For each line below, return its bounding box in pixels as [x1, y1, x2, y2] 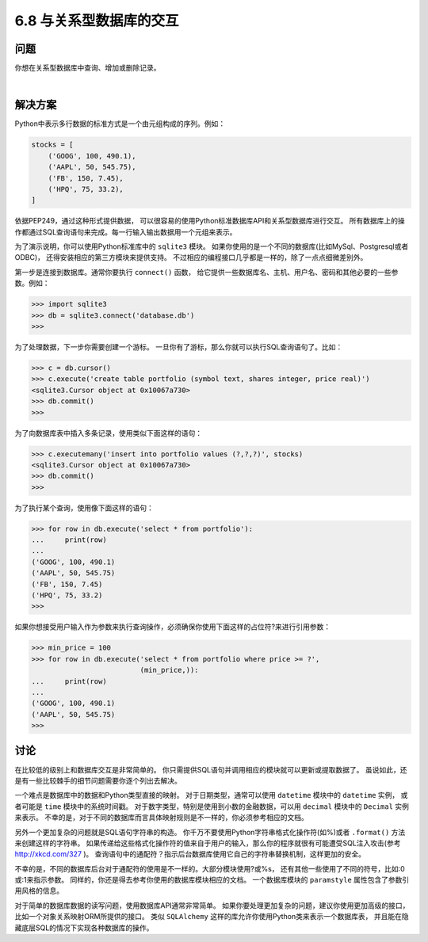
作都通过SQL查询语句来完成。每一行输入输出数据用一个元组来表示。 [14, 227, 237, 237]
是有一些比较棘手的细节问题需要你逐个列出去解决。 [14, 776, 182, 785]
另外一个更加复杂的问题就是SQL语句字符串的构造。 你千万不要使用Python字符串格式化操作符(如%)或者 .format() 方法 [14, 827, 406, 837]
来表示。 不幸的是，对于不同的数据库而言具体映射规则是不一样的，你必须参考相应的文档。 [14, 813, 308, 822]
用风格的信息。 [14, 886, 63, 895]
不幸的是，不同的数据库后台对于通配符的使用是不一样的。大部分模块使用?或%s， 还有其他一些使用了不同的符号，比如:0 [14, 864, 406, 873]
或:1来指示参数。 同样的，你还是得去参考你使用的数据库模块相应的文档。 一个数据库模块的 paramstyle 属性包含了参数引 [14, 875, 410, 885]
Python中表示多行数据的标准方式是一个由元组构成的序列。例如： [14, 119, 226, 128]
